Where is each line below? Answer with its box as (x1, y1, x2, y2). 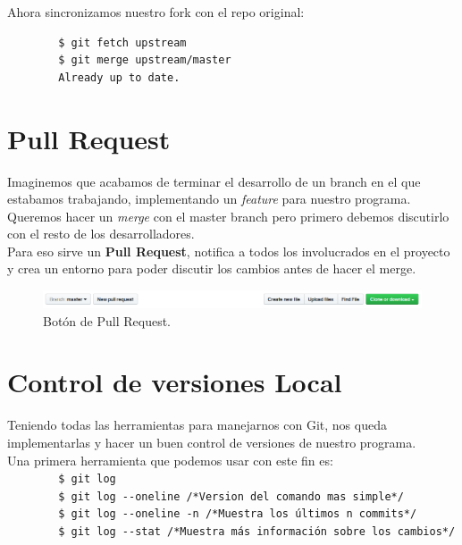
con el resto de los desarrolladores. (7, 224, 195, 243)
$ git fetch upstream (58, 36, 187, 49)
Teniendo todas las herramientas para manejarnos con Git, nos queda (7, 415, 387, 434)
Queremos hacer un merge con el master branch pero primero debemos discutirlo (7, 206, 449, 225)
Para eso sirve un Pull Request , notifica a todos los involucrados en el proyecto (7, 241, 450, 260)
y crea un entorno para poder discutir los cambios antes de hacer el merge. (7, 259, 416, 278)
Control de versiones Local (7, 364, 342, 400)
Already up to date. (58, 71, 181, 84)
